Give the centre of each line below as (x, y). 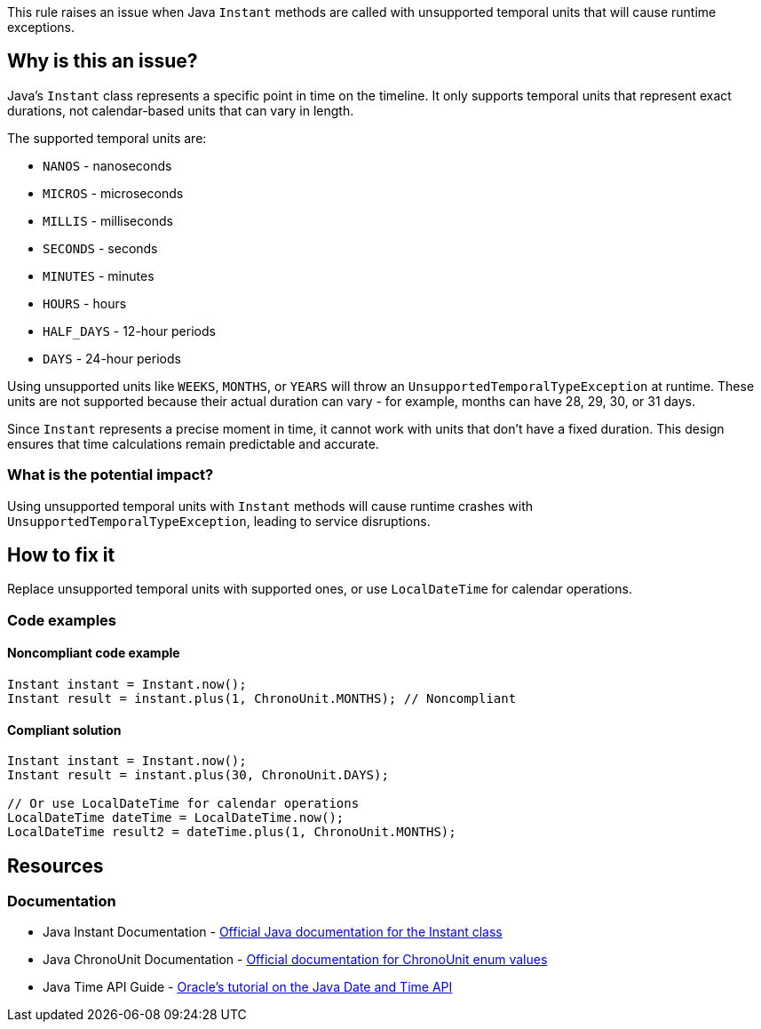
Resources (55, 865)
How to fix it (61, 555)
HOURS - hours (85, 303)
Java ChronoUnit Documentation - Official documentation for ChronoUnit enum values (295, 960)
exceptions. (41, 27)
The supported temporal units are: (107, 138)
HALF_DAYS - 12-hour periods (129, 331)
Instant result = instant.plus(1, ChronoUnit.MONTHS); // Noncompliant (262, 699)
